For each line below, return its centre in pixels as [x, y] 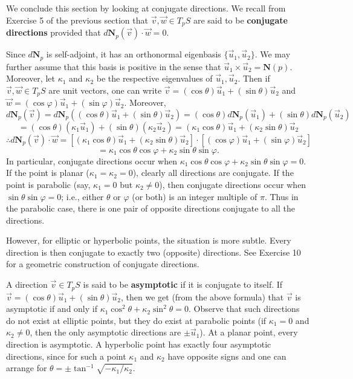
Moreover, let [31, 78]
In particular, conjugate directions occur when [92, 160]
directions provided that [53, 32]
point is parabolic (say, [48, 184]
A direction [27, 284]
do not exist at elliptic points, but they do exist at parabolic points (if [136, 320]
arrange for [27, 368]
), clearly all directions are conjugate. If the [213, 173]
